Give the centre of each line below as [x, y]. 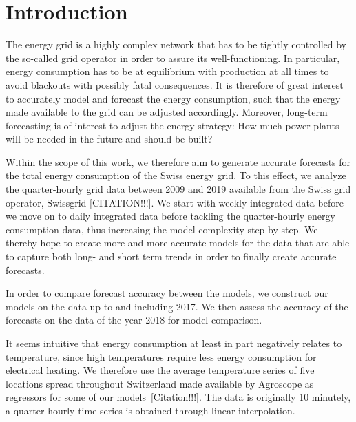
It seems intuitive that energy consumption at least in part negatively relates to [174, 343]
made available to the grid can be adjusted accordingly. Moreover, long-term [167, 112]
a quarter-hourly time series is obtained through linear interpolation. [150, 410]
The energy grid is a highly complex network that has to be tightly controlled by [176, 44]
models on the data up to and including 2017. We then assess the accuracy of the [177, 306]
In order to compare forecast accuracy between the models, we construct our [167, 293]
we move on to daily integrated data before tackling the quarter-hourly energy [170, 216]
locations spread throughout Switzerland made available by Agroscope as [160, 383]
